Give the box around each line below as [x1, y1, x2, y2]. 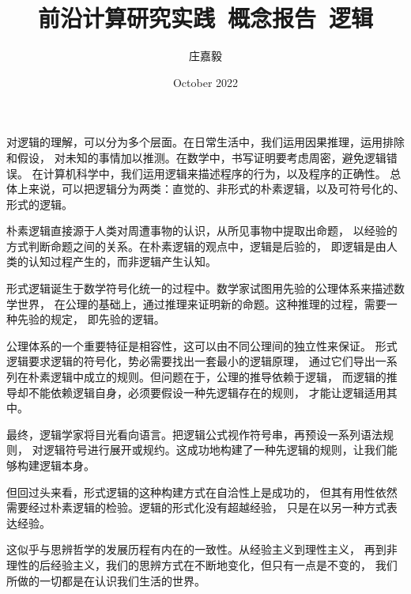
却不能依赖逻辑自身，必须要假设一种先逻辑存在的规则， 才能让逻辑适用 [17, 384, 386, 400]
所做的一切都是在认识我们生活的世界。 [6, 572, 205, 588]
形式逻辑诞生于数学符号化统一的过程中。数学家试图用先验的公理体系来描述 [6, 280, 394, 297]
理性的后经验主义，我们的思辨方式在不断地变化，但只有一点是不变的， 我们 [6, 556, 398, 573]
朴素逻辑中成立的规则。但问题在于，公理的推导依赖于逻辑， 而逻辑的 [28, 369, 386, 385]
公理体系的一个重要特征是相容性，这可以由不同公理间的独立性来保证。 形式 [6, 337, 398, 354]
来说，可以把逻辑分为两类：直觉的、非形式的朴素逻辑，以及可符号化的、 [28, 180, 405, 197]
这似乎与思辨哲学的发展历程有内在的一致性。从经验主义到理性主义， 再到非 [6, 541, 398, 558]
